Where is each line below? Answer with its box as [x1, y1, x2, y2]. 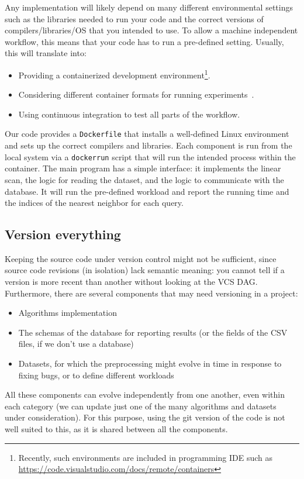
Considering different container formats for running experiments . [18, 88, 254, 101]
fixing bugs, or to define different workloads [18, 368, 174, 381]
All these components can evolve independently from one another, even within [5, 388, 285, 401]
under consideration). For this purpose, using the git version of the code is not [5, 411, 285, 423]
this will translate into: [5, 47, 87, 59]
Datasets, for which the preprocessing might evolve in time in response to [18, 357, 282, 370]
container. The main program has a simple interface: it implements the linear [5, 162, 281, 174]
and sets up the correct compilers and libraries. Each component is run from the [5, 139, 292, 151]
